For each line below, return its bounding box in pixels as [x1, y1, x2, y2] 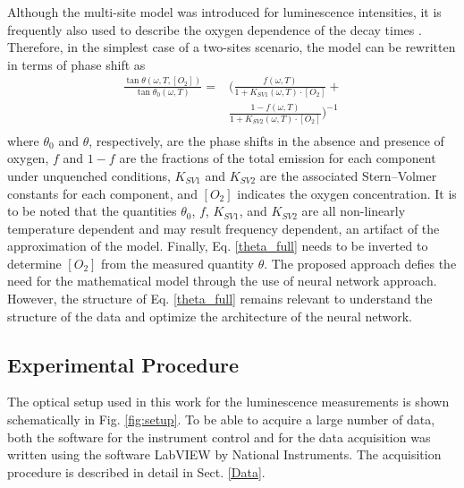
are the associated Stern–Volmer [259, 166, 437, 184]
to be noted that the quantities [7, 201, 177, 220]
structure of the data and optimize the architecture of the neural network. [7, 306, 412, 325]
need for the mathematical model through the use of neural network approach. [7, 271, 437, 290]
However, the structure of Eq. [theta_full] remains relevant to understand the [7, 289, 433, 308]
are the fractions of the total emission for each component [119, 149, 436, 167]
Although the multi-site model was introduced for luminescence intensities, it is [7, 3, 442, 21]
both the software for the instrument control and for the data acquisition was [7, 427, 431, 446]
